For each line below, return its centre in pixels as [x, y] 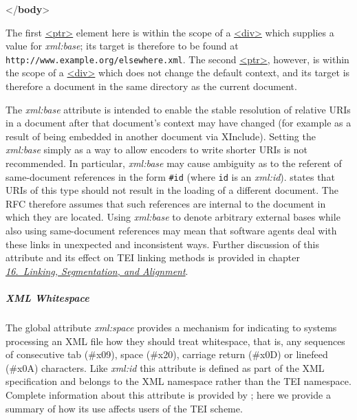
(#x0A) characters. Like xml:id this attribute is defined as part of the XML [165, 367]
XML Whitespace [47, 298]
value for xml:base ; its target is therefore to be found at [122, 46]
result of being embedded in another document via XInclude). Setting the [161, 136]
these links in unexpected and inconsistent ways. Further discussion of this [162, 244]
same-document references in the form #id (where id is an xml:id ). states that [170, 176]
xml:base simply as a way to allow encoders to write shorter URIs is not [156, 150]
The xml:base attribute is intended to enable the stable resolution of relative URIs [178, 109]
